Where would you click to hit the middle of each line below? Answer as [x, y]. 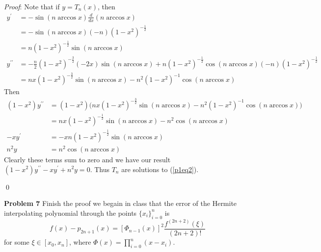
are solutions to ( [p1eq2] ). [160, 169]
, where [80, 242]
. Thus [100, 169]
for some [17, 242]
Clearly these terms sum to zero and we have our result [87, 159]
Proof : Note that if [32, 6]
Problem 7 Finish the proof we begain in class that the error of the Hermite [120, 203]
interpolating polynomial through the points [70, 213]
